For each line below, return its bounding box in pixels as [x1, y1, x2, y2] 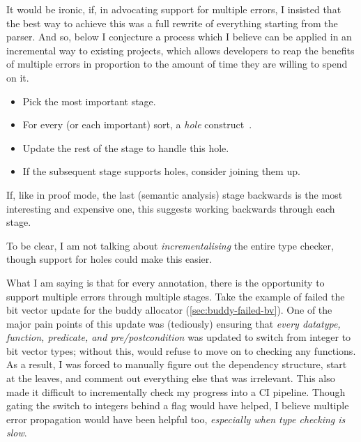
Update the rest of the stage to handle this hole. [22, 140, 229, 155]
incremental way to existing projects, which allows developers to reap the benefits [6, 43, 355, 57]
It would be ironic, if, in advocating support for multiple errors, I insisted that [6, 2, 341, 16]
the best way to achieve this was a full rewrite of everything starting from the [6, 15, 338, 30]
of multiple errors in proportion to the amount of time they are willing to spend [6, 56, 348, 71]
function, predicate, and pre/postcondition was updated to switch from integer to [6, 330, 351, 344]
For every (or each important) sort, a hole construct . [22, 117, 252, 132]
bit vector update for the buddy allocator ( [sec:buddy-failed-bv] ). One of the [6, 303, 332, 317]
